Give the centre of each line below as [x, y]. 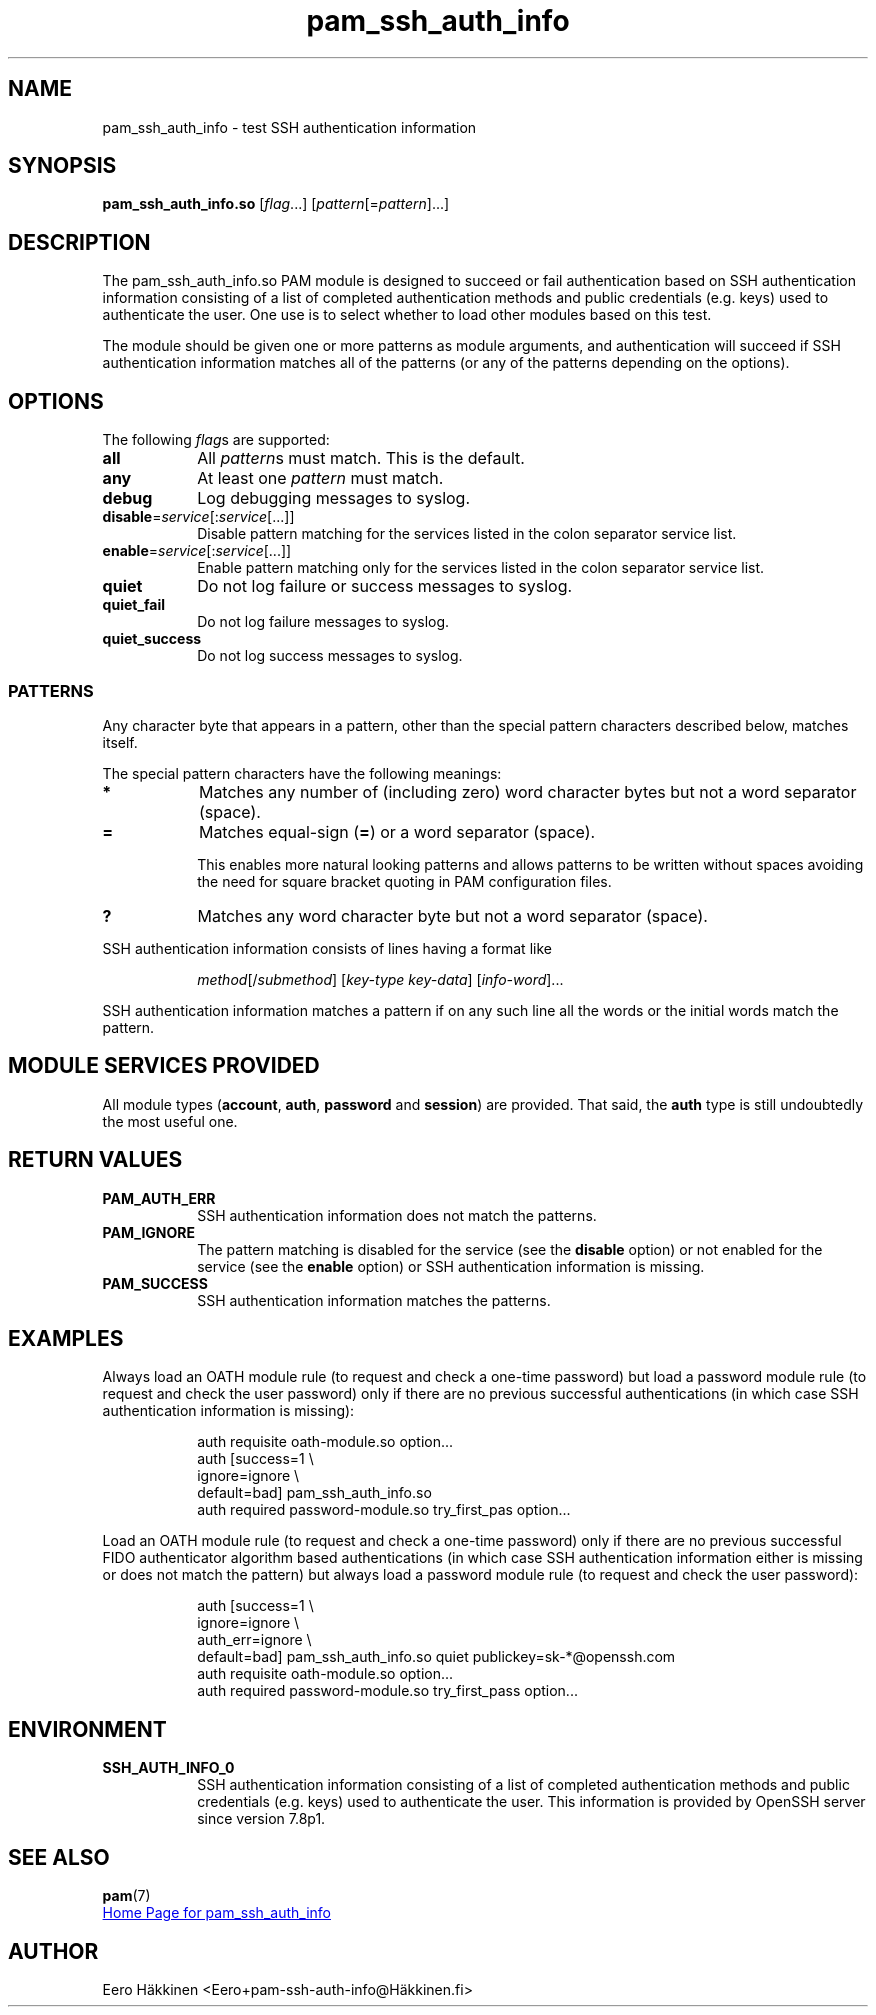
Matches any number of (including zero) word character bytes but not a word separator [527, 791]
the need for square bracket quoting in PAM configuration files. [404, 881]
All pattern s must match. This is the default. [361, 458]
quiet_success [152, 639]
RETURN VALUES [95, 1160]
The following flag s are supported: [216, 440]
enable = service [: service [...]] [197, 551]
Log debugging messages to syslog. [334, 498]
